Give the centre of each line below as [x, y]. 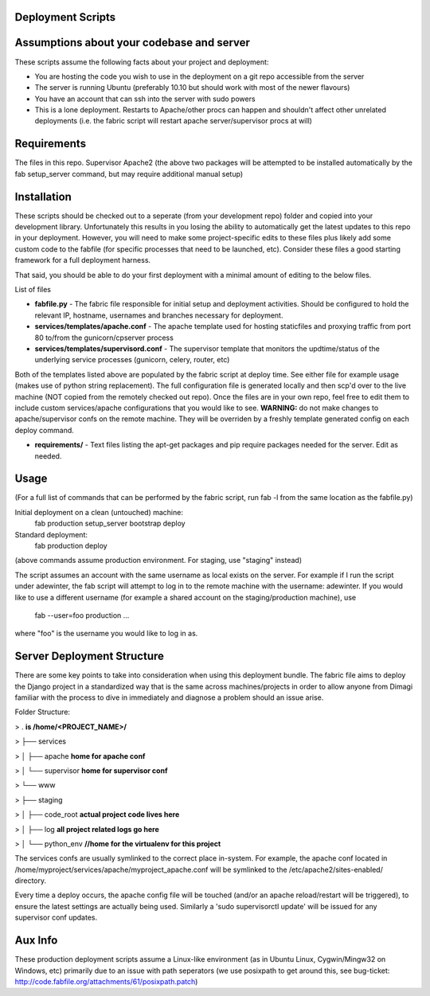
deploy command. [45, 430]
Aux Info [36, 941]
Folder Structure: [43, 712]
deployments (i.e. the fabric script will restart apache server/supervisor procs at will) [173, 121]
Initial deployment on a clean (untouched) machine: [99, 512]
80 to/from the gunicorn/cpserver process [104, 338]
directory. [31, 881]
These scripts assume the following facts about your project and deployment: [142, 62]
